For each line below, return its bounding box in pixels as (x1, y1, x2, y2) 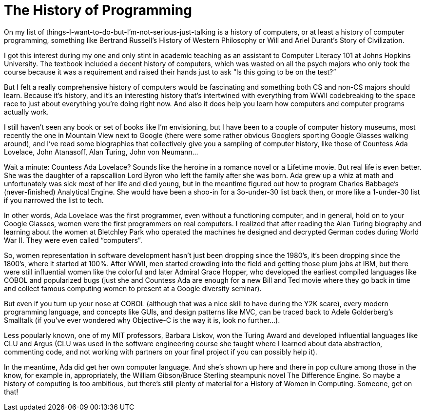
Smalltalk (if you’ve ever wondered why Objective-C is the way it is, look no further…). (4, 316, 280, 324)
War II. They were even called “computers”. (4, 236, 142, 244)
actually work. (4, 107, 49, 116)
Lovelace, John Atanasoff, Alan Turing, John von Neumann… (4, 147, 198, 156)
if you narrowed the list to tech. (4, 196, 104, 204)
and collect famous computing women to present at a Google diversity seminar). (4, 284, 262, 293)
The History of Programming (4, 2, 192, 19)
